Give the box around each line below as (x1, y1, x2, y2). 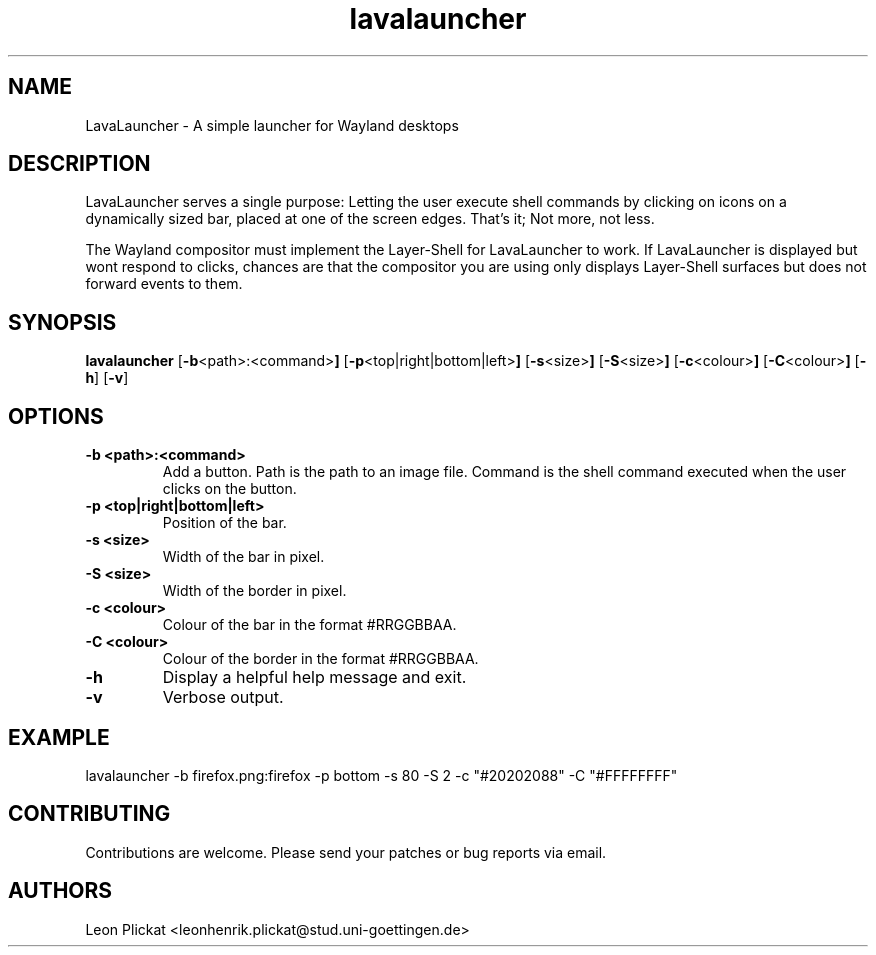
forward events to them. (85, 275, 243, 293)
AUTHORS (8, 878, 113, 904)
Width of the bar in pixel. (162, 548, 325, 566)
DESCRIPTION (8, 151, 151, 177)
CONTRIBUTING (8, 801, 171, 827)
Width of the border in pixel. (162, 582, 347, 600)
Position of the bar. (162, 514, 287, 532)
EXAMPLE (8, 724, 110, 750)
